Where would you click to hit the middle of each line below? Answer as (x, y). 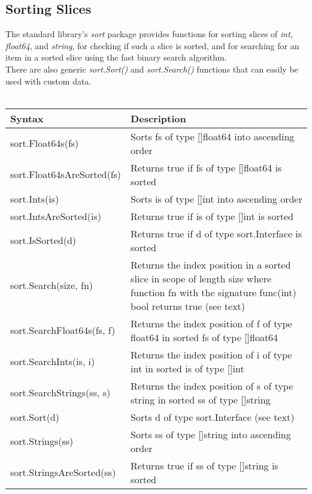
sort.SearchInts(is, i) (53, 362)
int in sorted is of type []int (187, 368)
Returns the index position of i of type (211, 354)
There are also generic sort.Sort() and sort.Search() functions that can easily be (152, 69)
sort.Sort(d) (35, 417)
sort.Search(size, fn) (52, 285)
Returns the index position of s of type (212, 385)
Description (158, 118)
